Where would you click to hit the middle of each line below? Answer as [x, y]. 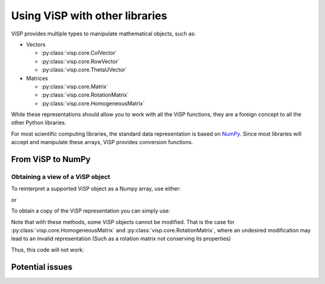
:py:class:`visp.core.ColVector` [79, 53]
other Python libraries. [39, 122]
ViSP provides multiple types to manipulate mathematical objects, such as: [104, 34]
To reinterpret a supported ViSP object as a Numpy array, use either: [96, 189]
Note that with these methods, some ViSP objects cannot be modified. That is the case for [123, 222]
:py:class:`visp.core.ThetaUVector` [84, 70]
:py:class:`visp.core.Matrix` [75, 86]
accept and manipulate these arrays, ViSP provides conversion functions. [102, 142]
